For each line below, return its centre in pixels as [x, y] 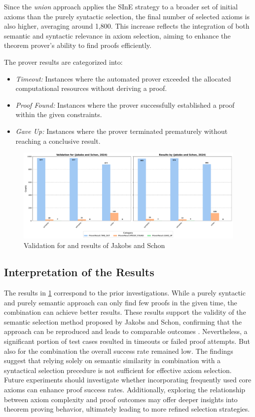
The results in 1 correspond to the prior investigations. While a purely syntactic [125, 292]
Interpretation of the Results [79, 272]
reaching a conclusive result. [58, 141]
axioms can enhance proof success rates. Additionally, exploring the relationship [125, 389]
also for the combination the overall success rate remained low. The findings [119, 351]
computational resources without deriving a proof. [91, 88]
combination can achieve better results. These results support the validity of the [125, 312]
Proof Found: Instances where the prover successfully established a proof [125, 104]
